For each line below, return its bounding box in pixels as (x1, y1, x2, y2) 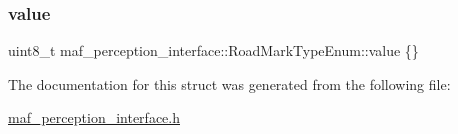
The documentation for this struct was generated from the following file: (8, 73, 451, 94)
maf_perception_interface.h (8, 107, 180, 128)
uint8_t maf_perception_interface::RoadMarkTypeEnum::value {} (8, 40, 419, 61)
